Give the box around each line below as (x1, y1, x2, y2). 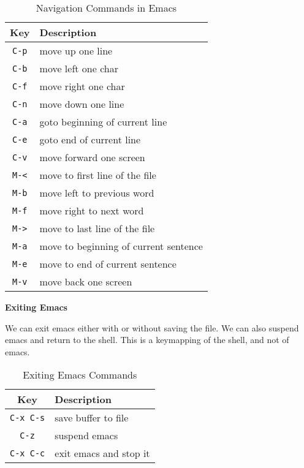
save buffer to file (55, 410, 129, 425)
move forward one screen (39, 150, 145, 164)
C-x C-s (10, 412, 45, 423)
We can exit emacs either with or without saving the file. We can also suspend (5, 321, 299, 334)
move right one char (39, 79, 125, 93)
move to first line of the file (39, 168, 156, 182)
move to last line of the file (39, 221, 155, 235)
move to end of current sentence (39, 257, 177, 271)
